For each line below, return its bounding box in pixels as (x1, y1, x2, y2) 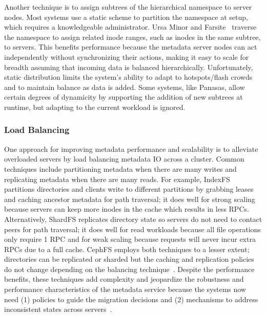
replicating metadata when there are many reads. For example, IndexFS (4, 173, 230, 184)
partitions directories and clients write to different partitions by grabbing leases (4, 184, 254, 194)
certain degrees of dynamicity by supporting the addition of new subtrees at (4, 92, 243, 102)
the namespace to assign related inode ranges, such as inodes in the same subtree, (4, 31, 261, 42)
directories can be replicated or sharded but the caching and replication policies (4, 254, 254, 264)
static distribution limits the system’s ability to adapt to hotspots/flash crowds (4, 72, 253, 82)
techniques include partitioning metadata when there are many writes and (4, 163, 237, 174)
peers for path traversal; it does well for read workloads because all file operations (4, 223, 261, 234)
